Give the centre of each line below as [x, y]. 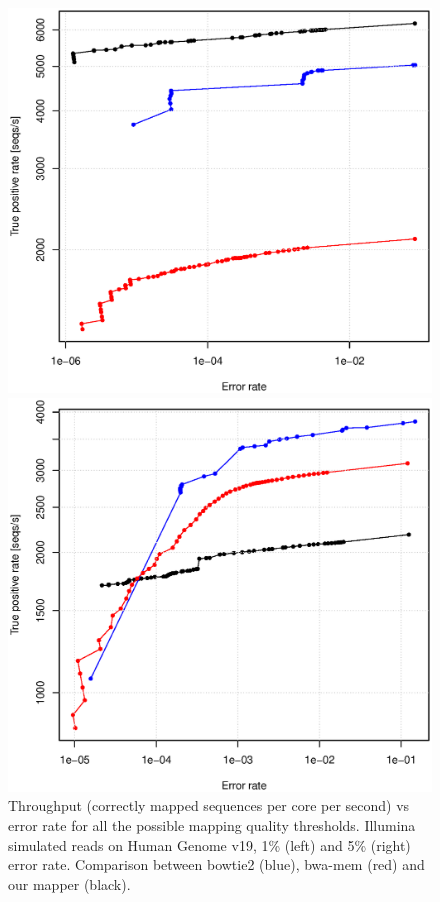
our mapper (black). [69, 883]
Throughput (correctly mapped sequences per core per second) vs [209, 805]
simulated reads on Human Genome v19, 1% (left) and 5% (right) [209, 844]
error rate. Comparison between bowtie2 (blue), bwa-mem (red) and [216, 864]
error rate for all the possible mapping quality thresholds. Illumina [212, 825]
